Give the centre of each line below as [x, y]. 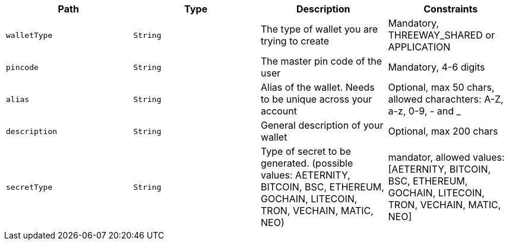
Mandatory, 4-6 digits [437, 67]
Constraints [451, 9]
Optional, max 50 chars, [441, 87]
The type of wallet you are [319, 29]
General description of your [322, 125]
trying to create [295, 41]
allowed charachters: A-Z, [446, 99]
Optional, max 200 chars [443, 131]
